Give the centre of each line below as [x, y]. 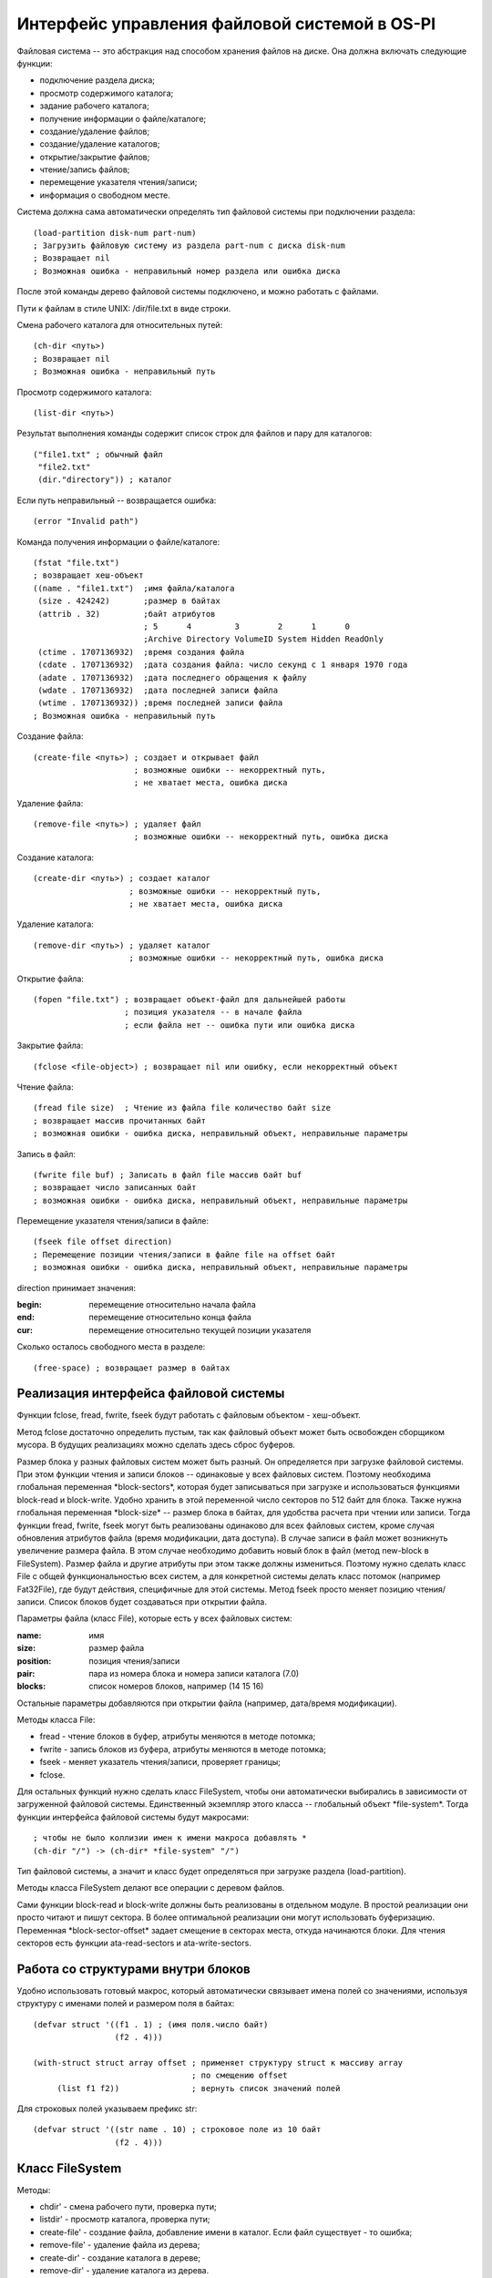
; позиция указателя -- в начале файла [213, 1012]
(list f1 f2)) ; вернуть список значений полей [199, 2088]
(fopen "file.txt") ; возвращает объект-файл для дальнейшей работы [189, 999]
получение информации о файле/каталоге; [123, 118]
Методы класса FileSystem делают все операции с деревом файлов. [151, 1888]
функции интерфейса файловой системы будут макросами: [133, 1817]
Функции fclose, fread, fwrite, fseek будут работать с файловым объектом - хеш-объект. [189, 1415]
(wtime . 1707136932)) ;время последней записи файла [160, 703]
